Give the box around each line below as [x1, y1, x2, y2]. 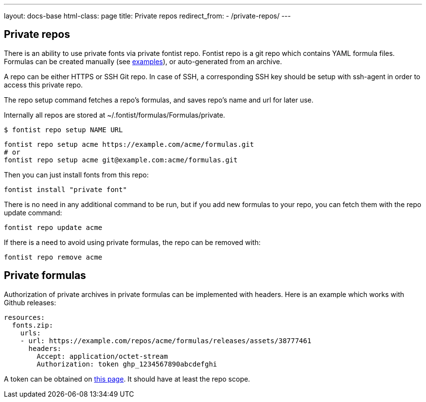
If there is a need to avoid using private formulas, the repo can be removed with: [4, 238, 261, 246]
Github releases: [4, 298, 56, 307]
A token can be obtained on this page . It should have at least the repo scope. [4, 374, 250, 383]
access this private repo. [4, 80, 83, 89]
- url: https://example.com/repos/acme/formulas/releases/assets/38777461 [20, 336, 312, 345]
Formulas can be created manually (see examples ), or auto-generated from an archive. [4, 57, 282, 66]
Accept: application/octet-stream [36, 352, 168, 360]
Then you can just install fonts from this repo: [4, 170, 149, 179]
